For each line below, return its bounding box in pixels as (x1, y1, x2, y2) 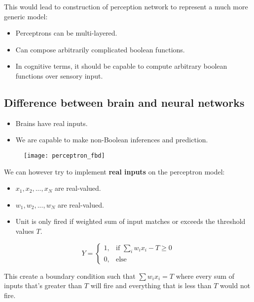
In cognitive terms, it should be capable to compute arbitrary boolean (15, 61, 227, 71)
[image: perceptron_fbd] (24, 152, 105, 159)
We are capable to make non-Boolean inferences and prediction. (15, 134, 208, 145)
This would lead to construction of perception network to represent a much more (4, 1, 248, 11)
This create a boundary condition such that (4, 270, 136, 281)
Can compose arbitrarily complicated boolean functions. (15, 44, 185, 54)
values (15, 225, 34, 236)
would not (220, 280, 251, 291)
